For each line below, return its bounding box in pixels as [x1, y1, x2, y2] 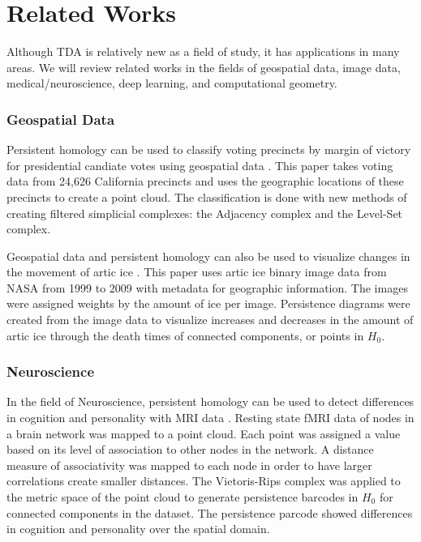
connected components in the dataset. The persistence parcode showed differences [6, 504, 413, 521]
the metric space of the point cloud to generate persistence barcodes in [6, 489, 359, 506]
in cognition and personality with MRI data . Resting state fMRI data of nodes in [6, 409, 415, 426]
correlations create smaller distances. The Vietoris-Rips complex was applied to [6, 472, 401, 489]
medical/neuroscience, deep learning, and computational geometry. [6, 75, 337, 92]
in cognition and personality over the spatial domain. [6, 520, 270, 537]
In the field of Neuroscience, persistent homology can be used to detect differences [6, 393, 415, 410]
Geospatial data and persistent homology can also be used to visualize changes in [6, 247, 410, 264]
